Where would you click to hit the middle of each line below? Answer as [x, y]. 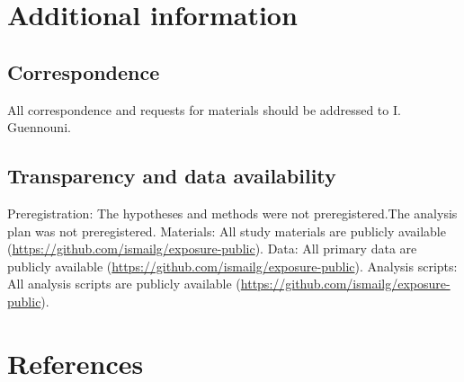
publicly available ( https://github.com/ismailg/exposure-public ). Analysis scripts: [232, 266]
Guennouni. [39, 127]
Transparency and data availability [172, 176]
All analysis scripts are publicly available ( [124, 284]
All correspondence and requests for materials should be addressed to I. [204, 109]
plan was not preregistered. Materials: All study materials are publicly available [227, 231]
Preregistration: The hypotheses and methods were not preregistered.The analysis [232, 213]
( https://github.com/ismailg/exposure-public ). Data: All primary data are [212, 249]
